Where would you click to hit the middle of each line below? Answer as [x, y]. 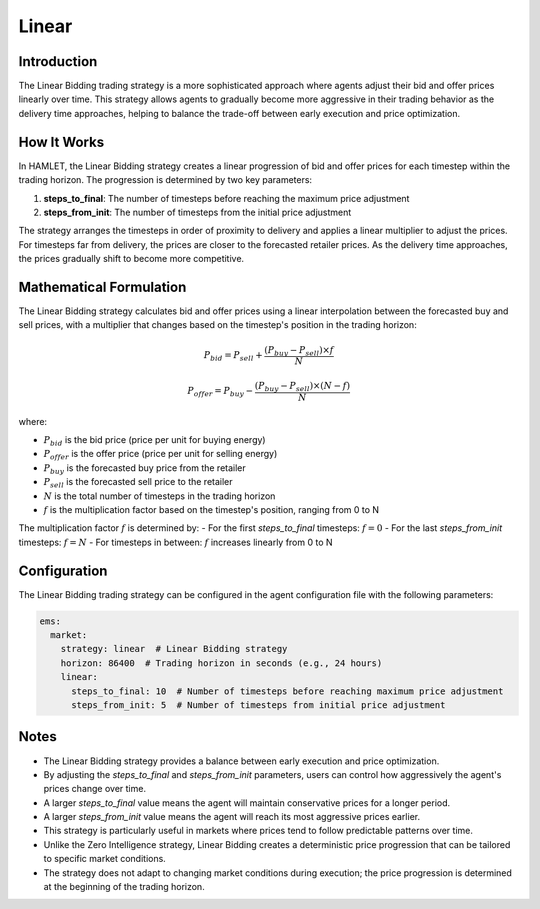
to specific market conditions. [105, 859]
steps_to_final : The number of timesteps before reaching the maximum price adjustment [226, 198]
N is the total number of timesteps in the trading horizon [159, 496]
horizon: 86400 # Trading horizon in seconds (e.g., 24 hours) [221, 663]
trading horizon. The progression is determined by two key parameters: [165, 180]
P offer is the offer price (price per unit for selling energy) [160, 455]
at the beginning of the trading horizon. [124, 887]
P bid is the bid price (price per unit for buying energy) [154, 441]
